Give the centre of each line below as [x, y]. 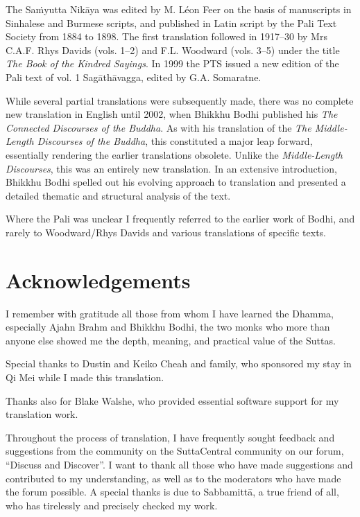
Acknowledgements [98, 280]
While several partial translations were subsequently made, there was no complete [180, 100]
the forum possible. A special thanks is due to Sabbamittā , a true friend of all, [172, 492]
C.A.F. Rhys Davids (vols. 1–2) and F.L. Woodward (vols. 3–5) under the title [173, 50]
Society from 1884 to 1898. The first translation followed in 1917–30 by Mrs [166, 36]
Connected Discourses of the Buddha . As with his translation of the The [158, 127]
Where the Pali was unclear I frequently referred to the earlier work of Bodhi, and [180, 219]
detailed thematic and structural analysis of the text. [118, 195]
